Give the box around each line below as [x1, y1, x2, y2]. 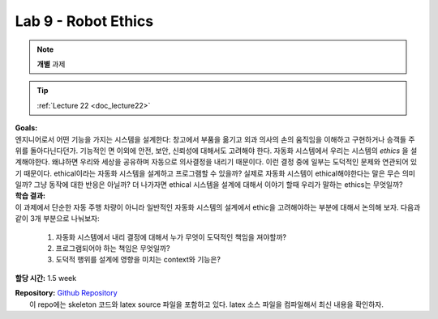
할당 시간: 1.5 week [15, 273, 77, 283]
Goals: [15, 123, 38, 133]
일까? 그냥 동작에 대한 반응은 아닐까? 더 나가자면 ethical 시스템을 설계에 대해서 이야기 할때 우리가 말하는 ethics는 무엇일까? [15, 180, 403, 189]
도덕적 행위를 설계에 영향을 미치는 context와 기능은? [55, 255, 221, 265]
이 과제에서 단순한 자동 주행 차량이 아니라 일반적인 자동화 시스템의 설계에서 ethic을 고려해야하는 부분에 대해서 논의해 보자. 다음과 [15, 202, 421, 212]
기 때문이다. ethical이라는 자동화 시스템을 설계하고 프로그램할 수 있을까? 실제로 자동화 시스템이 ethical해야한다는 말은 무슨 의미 [15, 168, 415, 178]
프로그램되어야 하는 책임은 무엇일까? [55, 244, 170, 253]
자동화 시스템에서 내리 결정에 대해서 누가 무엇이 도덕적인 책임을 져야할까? [55, 232, 287, 242]
